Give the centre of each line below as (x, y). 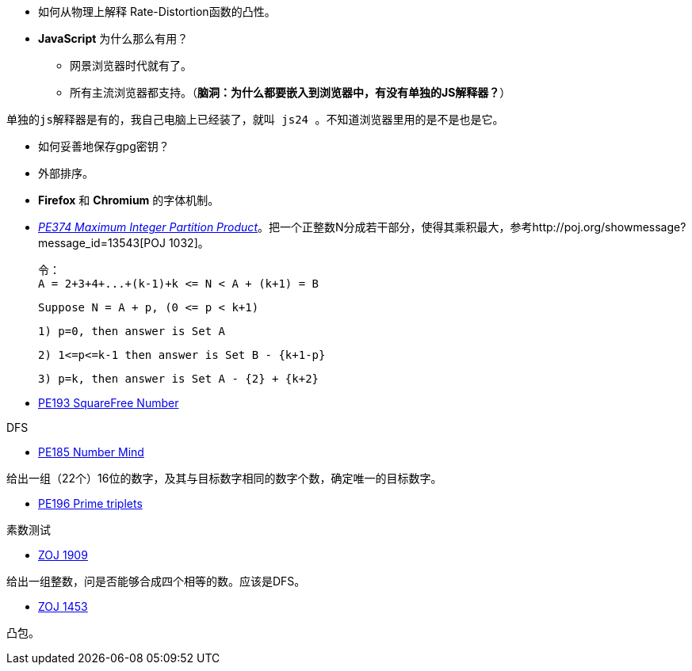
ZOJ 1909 (63, 555)
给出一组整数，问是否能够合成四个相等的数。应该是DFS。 (156, 581)
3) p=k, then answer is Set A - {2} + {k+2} (179, 379)
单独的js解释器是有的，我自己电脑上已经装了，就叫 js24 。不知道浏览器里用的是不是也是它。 (255, 120)
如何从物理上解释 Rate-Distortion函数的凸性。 (157, 11)
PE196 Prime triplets (90, 503)
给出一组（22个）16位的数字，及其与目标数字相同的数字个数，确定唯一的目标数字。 (224, 478)
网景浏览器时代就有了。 (131, 65)
